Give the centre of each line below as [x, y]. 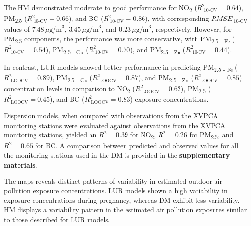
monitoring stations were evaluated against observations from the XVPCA [115, 125]
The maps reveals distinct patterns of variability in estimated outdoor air [113, 181]
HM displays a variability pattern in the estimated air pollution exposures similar [125, 209]
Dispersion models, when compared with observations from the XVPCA [111, 116]
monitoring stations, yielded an [50, 135]
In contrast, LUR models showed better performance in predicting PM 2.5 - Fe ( [121, 67]
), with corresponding [177, 18]
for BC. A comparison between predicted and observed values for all [137, 145]
